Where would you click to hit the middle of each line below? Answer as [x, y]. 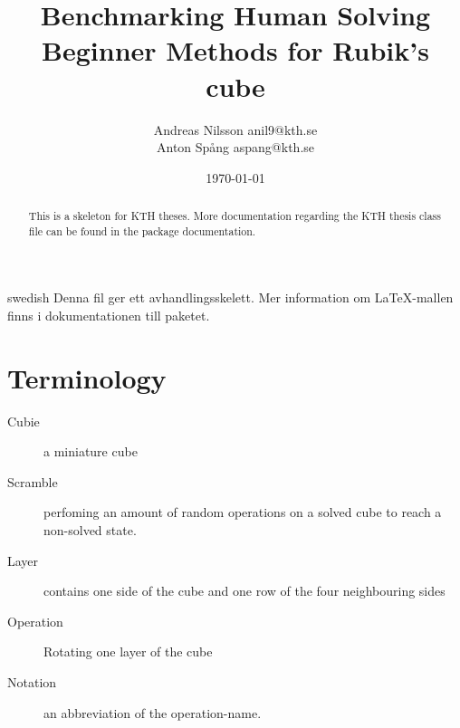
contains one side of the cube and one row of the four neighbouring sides [244, 591]
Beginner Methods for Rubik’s [235, 50]
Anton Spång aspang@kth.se [235, 147]
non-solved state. [90, 530]
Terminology [87, 377]
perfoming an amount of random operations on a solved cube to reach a [243, 512]
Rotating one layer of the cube [128, 651]
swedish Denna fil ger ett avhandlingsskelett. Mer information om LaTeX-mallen [230, 297]
